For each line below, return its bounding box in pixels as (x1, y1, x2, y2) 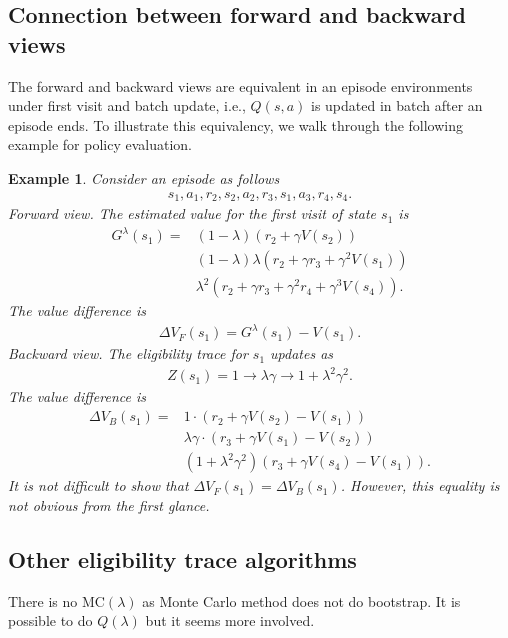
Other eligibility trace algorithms (8, 543, 357, 574)
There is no (8, 590, 78, 611)
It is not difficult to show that (8, 475, 189, 496)
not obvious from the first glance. (8, 494, 210, 515)
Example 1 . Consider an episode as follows (8, 167, 280, 188)
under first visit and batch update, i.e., (8, 95, 246, 116)
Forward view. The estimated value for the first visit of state (8, 203, 377, 224)
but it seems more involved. (145, 610, 315, 631)
